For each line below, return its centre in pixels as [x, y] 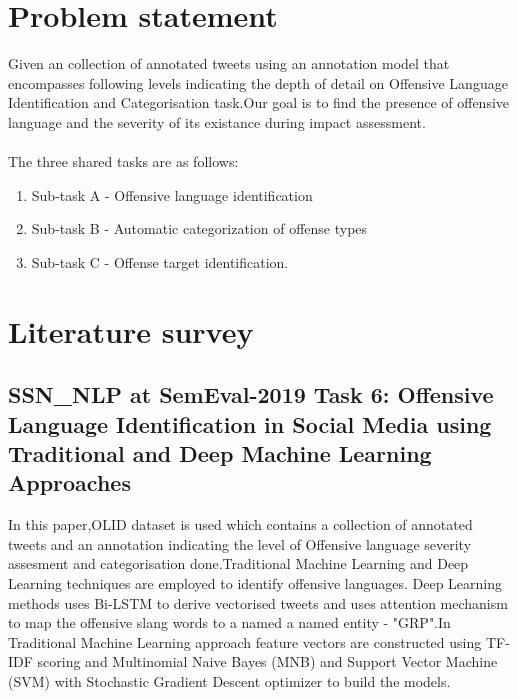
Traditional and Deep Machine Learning [220, 453]
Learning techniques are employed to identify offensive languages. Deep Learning [255, 583]
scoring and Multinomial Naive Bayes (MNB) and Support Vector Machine [267, 661]
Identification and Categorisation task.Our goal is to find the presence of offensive [259, 102]
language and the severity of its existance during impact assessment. [217, 121]
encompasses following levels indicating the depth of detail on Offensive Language [258, 82]
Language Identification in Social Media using [250, 423]
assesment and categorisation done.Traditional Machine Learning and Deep [238, 563]
